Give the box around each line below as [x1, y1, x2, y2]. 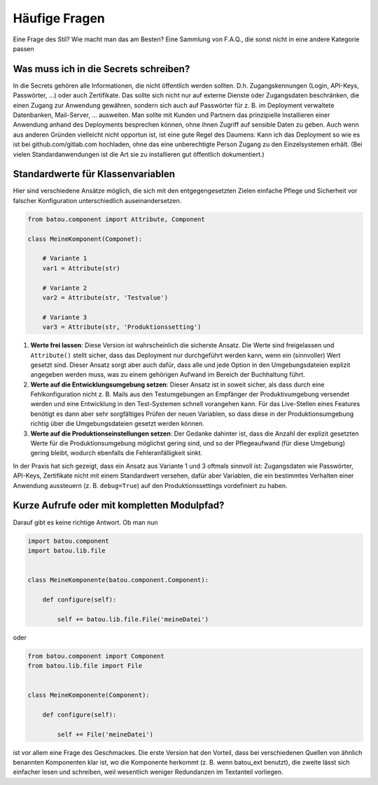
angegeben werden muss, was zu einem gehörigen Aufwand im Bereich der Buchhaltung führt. [30, 370, 306, 379]
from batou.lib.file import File [27, 662, 143, 669]
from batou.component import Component [27, 652, 164, 660]
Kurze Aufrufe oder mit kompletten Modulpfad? [13, 499, 225, 511]
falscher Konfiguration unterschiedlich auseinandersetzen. [13, 196, 182, 204]
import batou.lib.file [27, 546, 106, 555]
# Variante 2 [42, 284, 87, 292]
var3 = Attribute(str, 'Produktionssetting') [42, 323, 202, 331]
